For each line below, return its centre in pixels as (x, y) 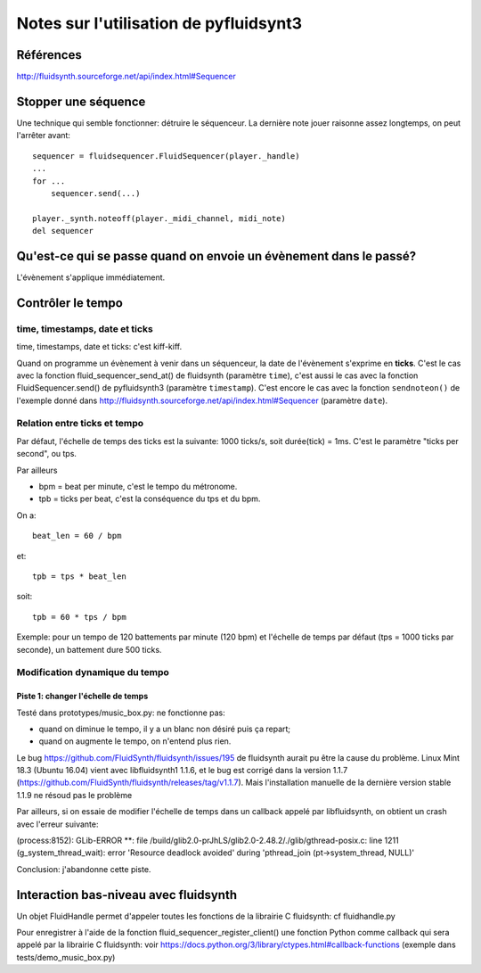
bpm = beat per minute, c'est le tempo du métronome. (138, 487)
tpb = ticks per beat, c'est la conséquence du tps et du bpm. (150, 499)
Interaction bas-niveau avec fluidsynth (127, 895)
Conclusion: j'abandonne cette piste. (84, 869)
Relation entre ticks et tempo (80, 424)
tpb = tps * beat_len (79, 576)
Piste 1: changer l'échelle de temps (82, 697)
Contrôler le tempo (70, 303)
